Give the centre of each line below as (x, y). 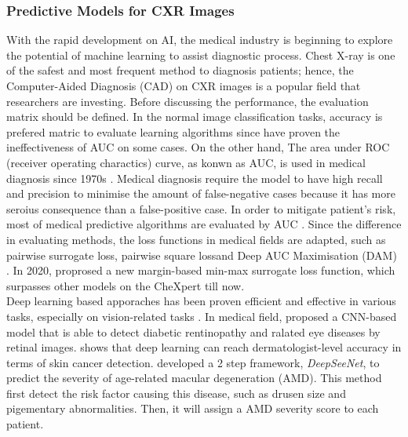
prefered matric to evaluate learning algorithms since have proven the (173, 131)
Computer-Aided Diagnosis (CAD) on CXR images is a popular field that (184, 86)
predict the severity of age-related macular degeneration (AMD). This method (194, 378)
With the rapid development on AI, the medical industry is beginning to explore (200, 40)
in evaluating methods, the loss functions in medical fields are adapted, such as (196, 239)
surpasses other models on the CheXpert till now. (126, 285)
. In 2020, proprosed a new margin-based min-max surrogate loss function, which (201, 270)
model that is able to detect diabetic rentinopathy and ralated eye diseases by (193, 331)
